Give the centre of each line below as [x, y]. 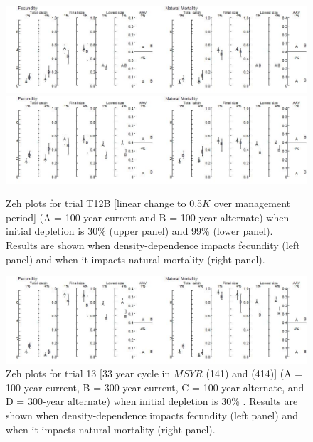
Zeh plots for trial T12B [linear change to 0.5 [104, 203]
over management [252, 203]
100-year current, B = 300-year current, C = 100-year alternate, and [155, 387]
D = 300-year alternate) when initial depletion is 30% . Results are [152, 401]
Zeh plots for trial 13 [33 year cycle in [88, 373]
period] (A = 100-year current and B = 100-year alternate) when [148, 217]
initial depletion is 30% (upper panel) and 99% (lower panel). [139, 231]
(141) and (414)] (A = [254, 373]
